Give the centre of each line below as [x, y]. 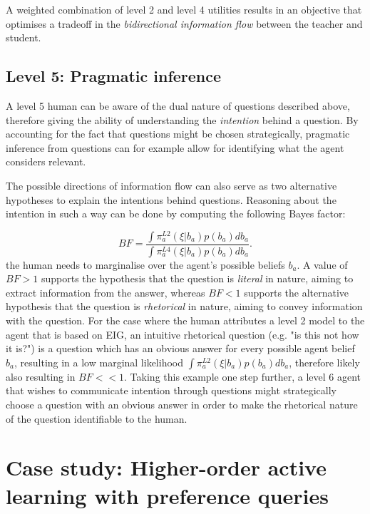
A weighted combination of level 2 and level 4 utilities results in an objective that [184, 9]
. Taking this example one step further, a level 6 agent [243, 376]
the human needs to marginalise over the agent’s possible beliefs [145, 264]
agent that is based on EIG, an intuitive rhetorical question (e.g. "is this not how [183, 334]
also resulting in [41, 376]
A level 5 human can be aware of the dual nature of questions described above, [178, 105]
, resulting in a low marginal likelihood [99, 362]
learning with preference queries [168, 495]
